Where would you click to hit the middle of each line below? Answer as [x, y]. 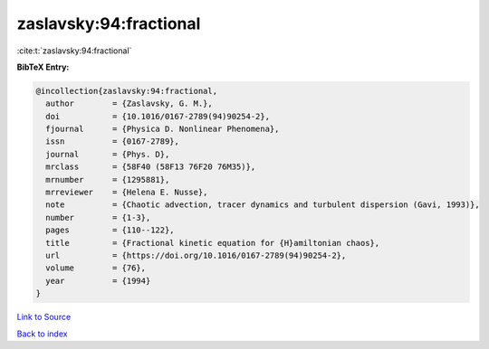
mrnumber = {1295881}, [108, 179]
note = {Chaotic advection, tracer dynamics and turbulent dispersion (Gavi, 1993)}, [263, 205]
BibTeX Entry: [43, 67]
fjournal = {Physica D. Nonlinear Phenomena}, [163, 129]
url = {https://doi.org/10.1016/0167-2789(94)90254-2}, [196, 255]
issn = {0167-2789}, [113, 141]
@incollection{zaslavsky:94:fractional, [126, 91]
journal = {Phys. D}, [108, 154]
